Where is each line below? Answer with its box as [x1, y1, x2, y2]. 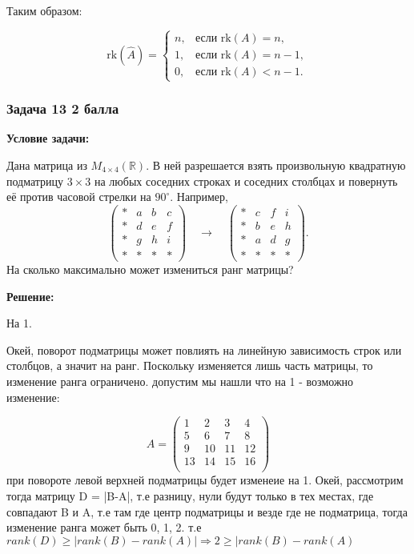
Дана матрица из [6, 156, 87, 173]
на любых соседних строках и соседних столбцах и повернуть [94, 172, 398, 189]
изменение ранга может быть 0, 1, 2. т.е [6, 519, 202, 536]
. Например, [170, 188, 228, 205]
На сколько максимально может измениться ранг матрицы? [6, 260, 294, 277]
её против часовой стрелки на [6, 188, 151, 205]
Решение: [6, 287, 54, 304]
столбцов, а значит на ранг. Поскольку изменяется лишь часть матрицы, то [6, 357, 373, 374]
